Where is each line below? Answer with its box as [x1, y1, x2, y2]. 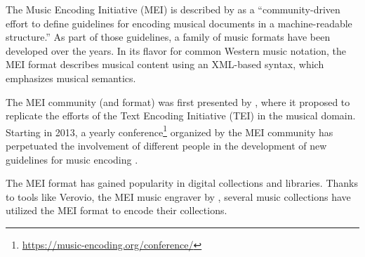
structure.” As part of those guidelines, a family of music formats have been [6, 29, 331, 44]
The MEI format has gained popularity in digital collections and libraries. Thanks [6, 176, 358, 190]
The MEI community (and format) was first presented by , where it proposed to [6, 94, 350, 109]
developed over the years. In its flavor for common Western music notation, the [6, 43, 347, 58]
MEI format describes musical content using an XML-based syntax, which [6, 57, 324, 72]
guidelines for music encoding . [6, 152, 138, 166]
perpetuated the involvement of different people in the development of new [6, 138, 327, 152]
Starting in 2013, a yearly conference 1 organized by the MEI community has [6, 122, 333, 139]
